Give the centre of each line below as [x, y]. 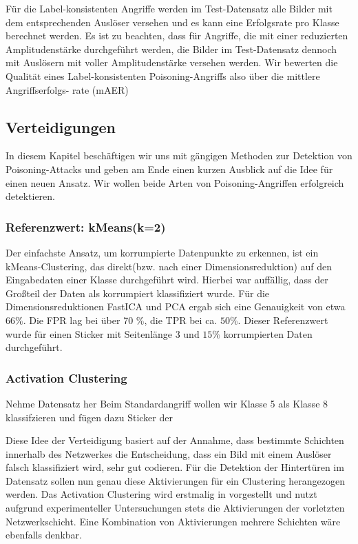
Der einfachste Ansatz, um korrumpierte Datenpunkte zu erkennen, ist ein [162, 252]
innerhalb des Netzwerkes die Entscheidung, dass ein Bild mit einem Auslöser [169, 453]
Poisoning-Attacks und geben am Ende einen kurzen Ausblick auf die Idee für [169, 169]
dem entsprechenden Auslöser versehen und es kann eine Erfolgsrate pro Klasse [172, 22]
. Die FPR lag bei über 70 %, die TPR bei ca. [120, 320]
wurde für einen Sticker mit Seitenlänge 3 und [103, 333]
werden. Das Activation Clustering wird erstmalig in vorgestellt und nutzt [161, 494]
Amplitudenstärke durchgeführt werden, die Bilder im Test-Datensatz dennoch [171, 49]
